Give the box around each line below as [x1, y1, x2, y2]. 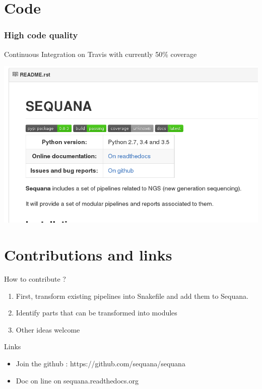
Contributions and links [4, 244, 172, 265]
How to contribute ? [4, 274, 66, 284]
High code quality [4, 29, 78, 41]
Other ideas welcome [16, 324, 80, 335]
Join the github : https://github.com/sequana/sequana [16, 358, 185, 369]
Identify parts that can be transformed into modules [16, 307, 177, 318]
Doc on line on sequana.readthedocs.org [16, 375, 139, 385]
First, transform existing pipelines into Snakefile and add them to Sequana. [16, 290, 248, 301]
